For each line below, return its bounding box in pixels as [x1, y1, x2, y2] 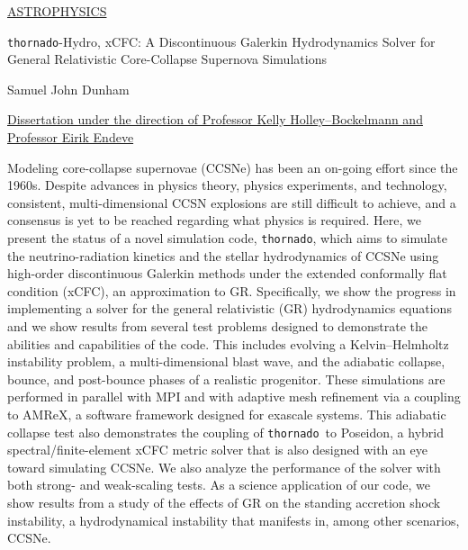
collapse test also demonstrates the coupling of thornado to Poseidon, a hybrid [7, 422, 445, 441]
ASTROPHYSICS [7, 2, 107, 20]
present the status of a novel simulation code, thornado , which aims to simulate [7, 229, 448, 247]
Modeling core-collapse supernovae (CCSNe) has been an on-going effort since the [7, 158, 458, 176]
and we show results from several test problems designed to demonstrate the [7, 317, 428, 336]
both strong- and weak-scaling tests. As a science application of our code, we [7, 475, 430, 494]
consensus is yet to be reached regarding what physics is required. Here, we [7, 211, 421, 230]
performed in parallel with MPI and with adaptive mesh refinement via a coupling [7, 387, 461, 406]
